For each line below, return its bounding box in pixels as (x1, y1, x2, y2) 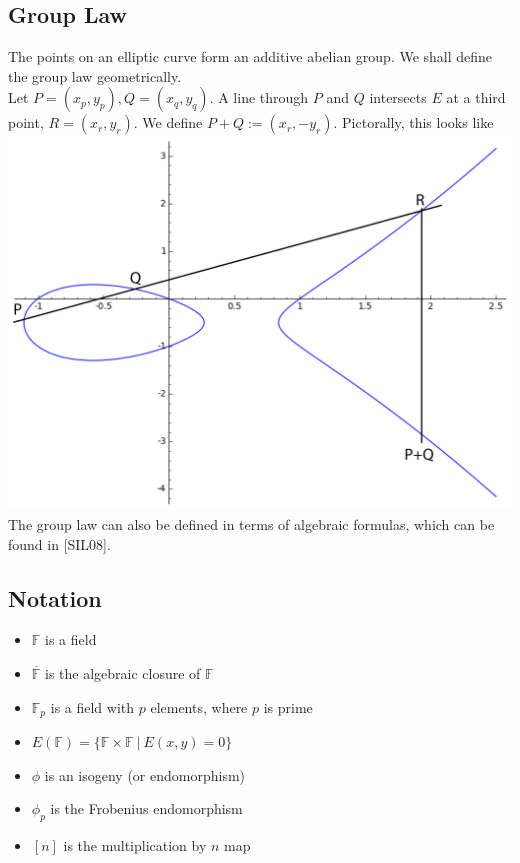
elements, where (150, 696, 248, 717)
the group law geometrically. (8, 65, 182, 86)
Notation (8, 582, 102, 613)
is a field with (50, 696, 135, 717)
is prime (263, 696, 313, 717)
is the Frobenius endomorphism (50, 798, 243, 819)
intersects (369, 87, 427, 108)
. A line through (209, 87, 309, 108)
